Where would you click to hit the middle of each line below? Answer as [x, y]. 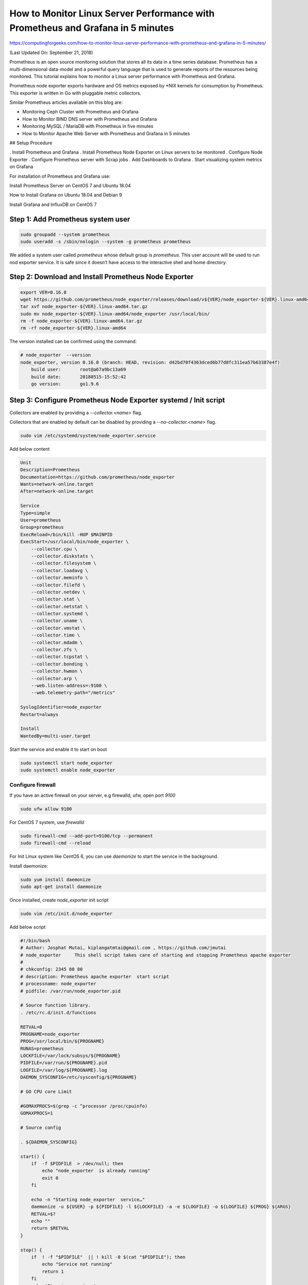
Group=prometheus [42, 527]
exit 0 [50, 1178]
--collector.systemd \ [60, 614]
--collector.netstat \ [60, 606]
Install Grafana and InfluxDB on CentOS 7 [53, 204]
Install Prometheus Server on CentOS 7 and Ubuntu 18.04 [70, 186]
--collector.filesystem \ [64, 563]
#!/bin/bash [35, 940]
